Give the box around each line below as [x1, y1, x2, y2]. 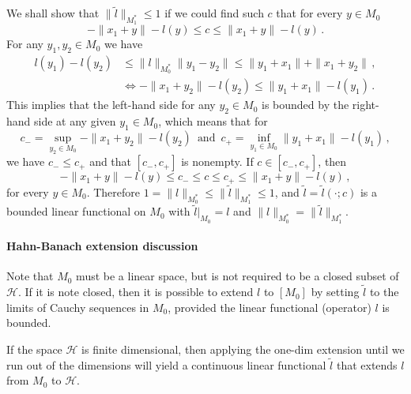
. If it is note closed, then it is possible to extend [17, 283, 254, 300]
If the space [6, 340, 62, 357]
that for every [276, 5, 343, 21]
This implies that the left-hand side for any [6, 96, 216, 113]
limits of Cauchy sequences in [6, 298, 149, 315]
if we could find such [164, 5, 264, 21]
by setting [311, 283, 360, 300]
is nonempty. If [181, 153, 254, 170]
